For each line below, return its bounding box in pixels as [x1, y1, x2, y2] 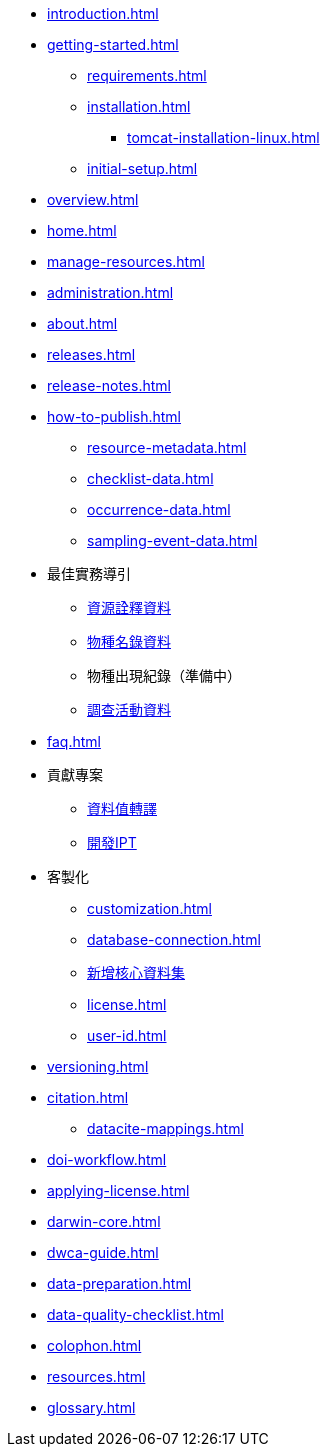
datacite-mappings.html [87, 1120, 244, 1137]
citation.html [47, 1089, 129, 1106]
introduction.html [47, 5, 159, 22]
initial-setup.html [87, 160, 198, 177]
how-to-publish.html [47, 408, 182, 425]
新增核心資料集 [87, 964, 185, 981]
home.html [47, 222, 117, 239]
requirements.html [87, 67, 207, 84]
